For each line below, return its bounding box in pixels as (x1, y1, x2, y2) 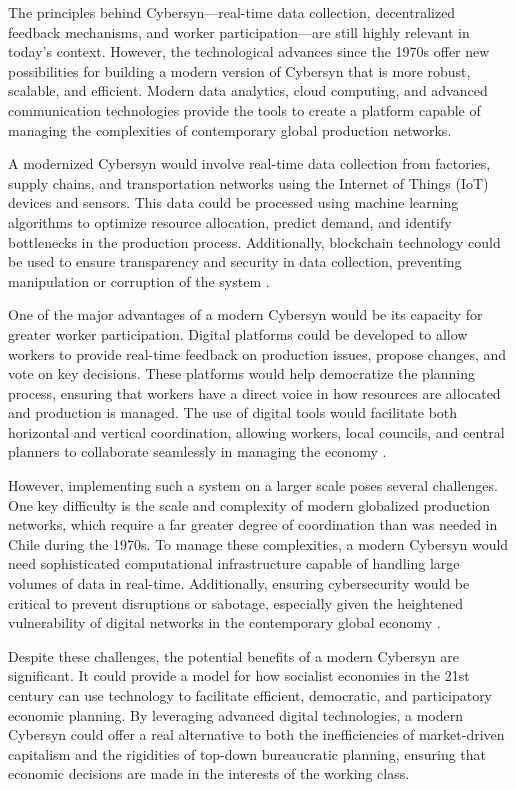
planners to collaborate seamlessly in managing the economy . (8, 441, 387, 462)
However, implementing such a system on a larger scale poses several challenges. (8, 475, 498, 496)
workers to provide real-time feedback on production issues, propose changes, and (8, 343, 507, 364)
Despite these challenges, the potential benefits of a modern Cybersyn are (8, 645, 460, 666)
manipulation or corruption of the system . (8, 270, 270, 291)
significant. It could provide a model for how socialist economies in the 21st (8, 665, 470, 686)
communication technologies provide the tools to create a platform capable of (8, 99, 481, 120)
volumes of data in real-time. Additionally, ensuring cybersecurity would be (8, 573, 470, 594)
